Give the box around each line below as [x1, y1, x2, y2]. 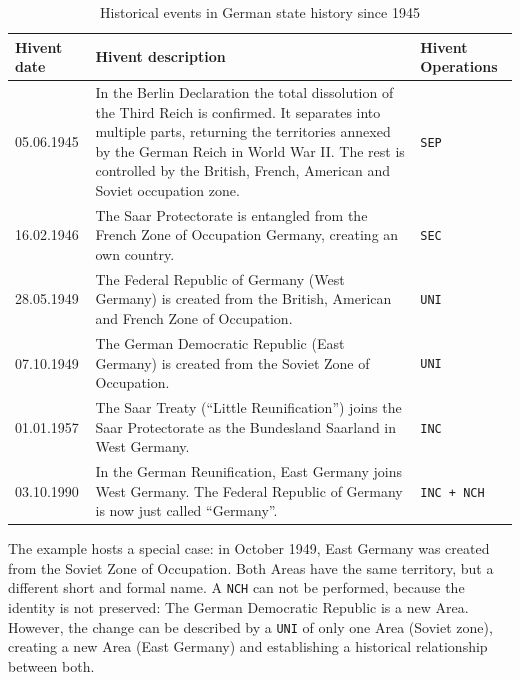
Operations [420, 56, 498, 77]
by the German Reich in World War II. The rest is [95, 140, 405, 161]
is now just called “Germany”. [95, 500, 278, 521]
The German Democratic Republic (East [95, 332, 345, 353]
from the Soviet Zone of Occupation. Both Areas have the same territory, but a [8, 557, 494, 578]
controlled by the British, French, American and [95, 160, 391, 181]
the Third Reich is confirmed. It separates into [95, 101, 381, 122]
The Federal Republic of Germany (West [95, 268, 345, 289]
